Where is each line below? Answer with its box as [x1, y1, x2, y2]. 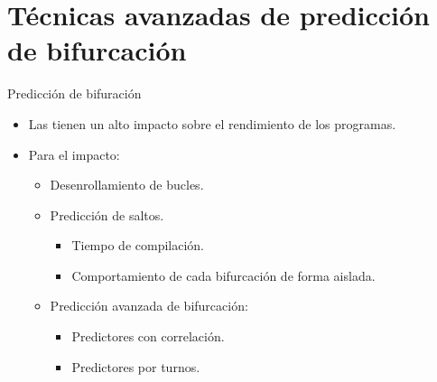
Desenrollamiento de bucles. [50, 175, 204, 194]
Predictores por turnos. [71, 357, 200, 376]
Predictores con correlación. [71, 327, 225, 346]
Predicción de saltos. [50, 205, 164, 224]
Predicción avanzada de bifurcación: [50, 296, 248, 315]
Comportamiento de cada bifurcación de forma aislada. [71, 266, 376, 284]
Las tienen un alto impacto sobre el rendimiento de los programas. [28, 114, 396, 133]
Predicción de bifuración [7, 84, 142, 103]
